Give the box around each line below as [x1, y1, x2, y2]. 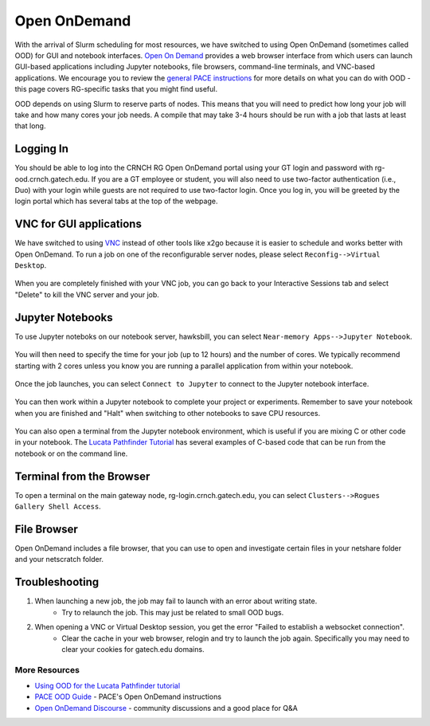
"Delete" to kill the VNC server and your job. [14, 289, 159, 299]
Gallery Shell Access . [14, 502, 101, 512]
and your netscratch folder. [14, 555, 104, 564]
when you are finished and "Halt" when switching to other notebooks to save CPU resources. [14, 408, 321, 418]
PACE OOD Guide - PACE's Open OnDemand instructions [34, 692, 222, 701]
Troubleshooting [14, 575, 100, 589]
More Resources [14, 664, 80, 675]
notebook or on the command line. [14, 449, 128, 458]
